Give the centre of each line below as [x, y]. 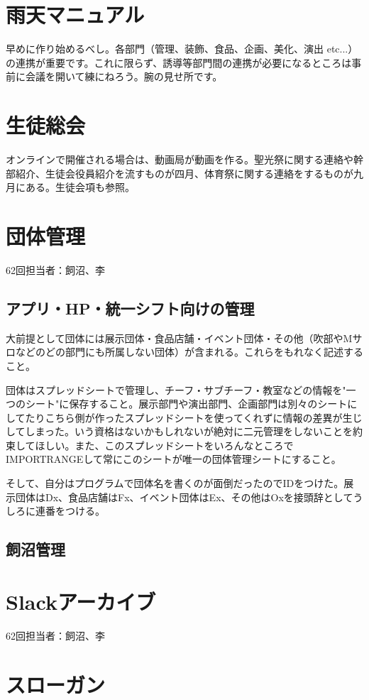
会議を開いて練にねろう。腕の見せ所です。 [124, 76]
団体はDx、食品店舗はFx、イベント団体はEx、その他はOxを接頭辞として [184, 497]
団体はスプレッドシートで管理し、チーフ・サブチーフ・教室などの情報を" [176, 389]
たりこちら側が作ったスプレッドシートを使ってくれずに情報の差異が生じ [194, 417]
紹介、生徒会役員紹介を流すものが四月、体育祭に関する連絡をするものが [184, 173]
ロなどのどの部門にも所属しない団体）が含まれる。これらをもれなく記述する [184, 352]
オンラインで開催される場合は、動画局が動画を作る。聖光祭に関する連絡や [180, 159]
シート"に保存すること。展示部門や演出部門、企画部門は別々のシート [186, 404]
